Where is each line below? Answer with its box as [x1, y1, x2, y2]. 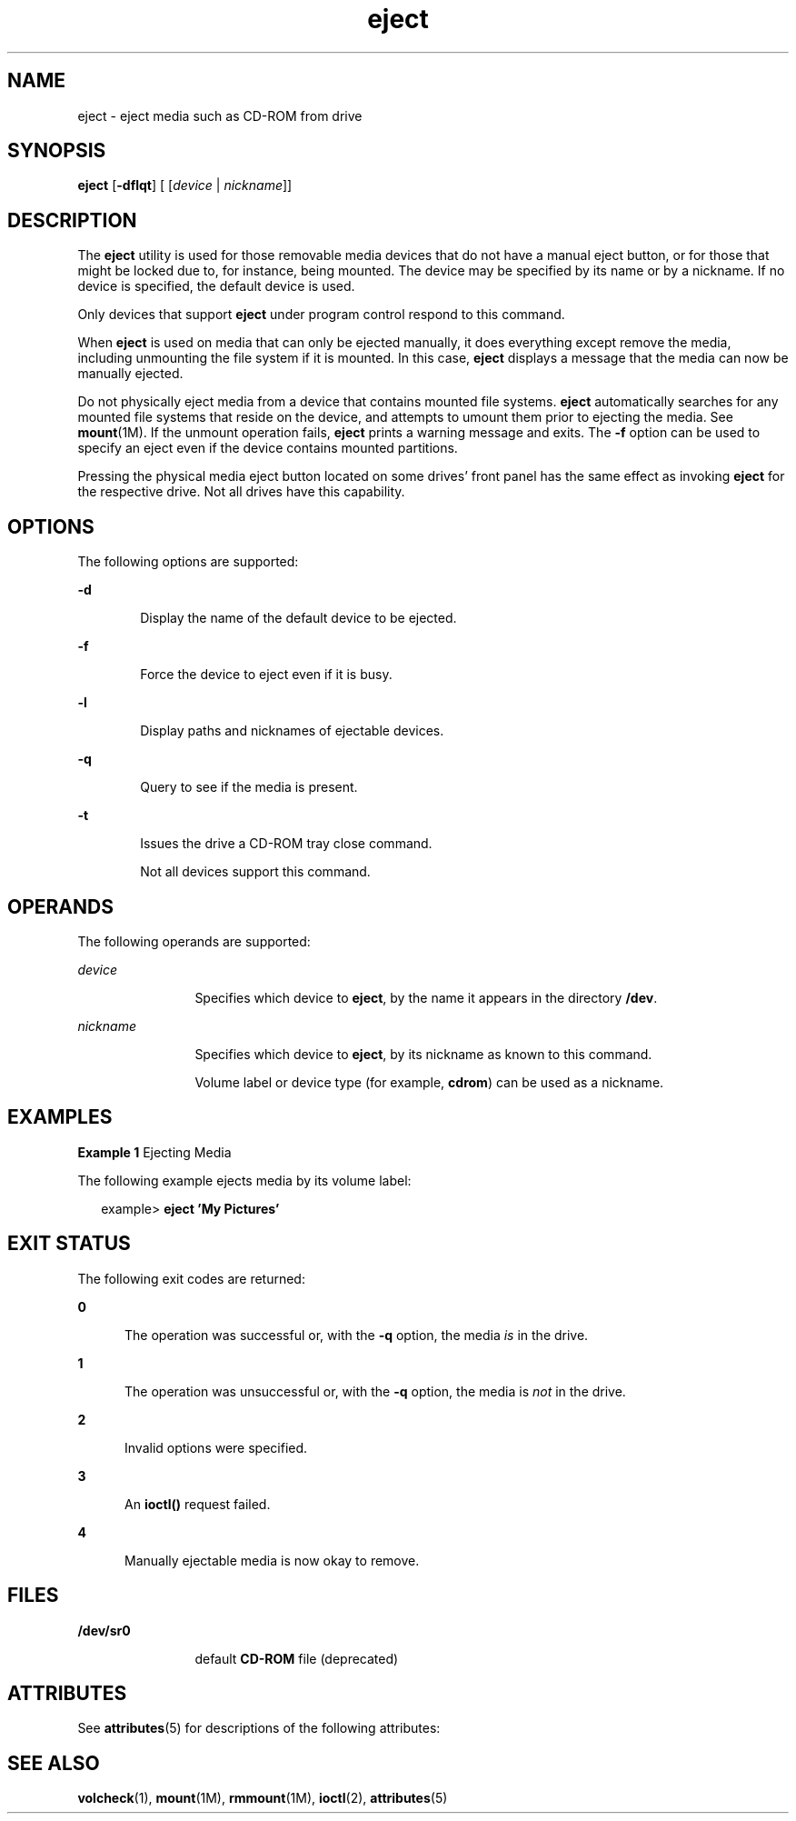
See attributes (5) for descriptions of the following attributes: [77, 1720, 441, 1736]
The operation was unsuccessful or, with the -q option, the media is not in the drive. [124, 1383, 626, 1399]
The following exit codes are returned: [77, 1270, 305, 1286]
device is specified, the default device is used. [77, 278, 355, 295]
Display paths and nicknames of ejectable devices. [140, 723, 444, 739]
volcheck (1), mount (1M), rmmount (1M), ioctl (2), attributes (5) [77, 1790, 448, 1806]
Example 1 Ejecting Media [77, 1144, 232, 1160]
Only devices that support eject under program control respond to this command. [77, 306, 565, 323]
